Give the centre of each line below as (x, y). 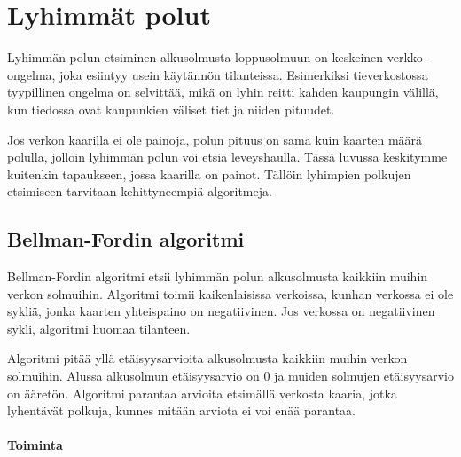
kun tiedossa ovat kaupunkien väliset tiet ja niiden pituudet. (171, 109)
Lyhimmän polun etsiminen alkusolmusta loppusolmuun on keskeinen (195, 57)
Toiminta (35, 445)
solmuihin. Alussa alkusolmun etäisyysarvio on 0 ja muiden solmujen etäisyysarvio (231, 376)
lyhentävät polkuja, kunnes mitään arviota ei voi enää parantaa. (181, 410)
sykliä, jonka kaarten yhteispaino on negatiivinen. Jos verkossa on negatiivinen (221, 311)
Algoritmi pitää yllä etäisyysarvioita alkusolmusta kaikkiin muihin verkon (207, 358)
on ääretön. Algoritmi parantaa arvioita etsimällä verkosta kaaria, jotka (202, 393)
